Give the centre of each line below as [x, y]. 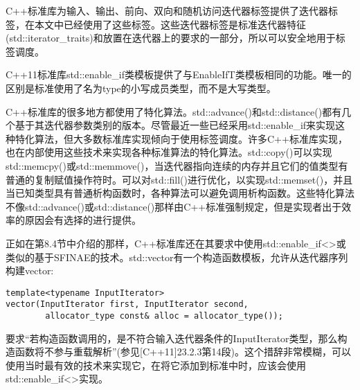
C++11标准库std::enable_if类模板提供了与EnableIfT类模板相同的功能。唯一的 [179, 74]
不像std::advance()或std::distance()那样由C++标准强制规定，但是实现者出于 [174, 206]
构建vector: [30, 271]
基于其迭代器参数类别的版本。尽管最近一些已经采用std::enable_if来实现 [175, 125]
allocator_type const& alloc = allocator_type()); [164, 316]
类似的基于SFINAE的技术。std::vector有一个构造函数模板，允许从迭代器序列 [177, 257]
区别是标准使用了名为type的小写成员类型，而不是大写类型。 [141, 88]
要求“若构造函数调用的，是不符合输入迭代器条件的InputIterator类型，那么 [172, 338]
